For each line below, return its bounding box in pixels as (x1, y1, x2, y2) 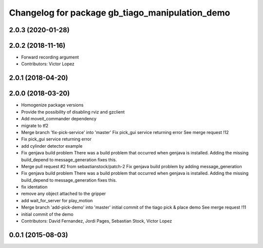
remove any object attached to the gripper (21, 191, 106, 197)
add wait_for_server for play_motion (21, 197, 93, 203)
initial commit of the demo (21, 211, 74, 217)
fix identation (21, 184, 48, 190)
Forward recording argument (21, 54, 79, 60)
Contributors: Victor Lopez (21, 61, 75, 67)
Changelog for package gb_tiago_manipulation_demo (9, 7, 230, 18)
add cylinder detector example (21, 143, 83, 149)
